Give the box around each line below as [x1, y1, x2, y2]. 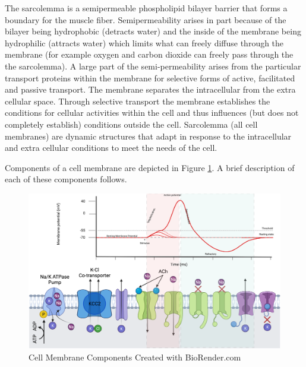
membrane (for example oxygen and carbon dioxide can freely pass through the [5, 48, 294, 61]
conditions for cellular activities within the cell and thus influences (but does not [5, 106, 299, 119]
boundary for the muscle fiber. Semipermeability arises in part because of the [5, 13, 286, 26]
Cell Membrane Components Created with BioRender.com [29, 350, 241, 363]
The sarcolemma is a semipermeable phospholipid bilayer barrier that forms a [5, 2, 288, 14]
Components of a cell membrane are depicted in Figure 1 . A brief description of [5, 161, 295, 173]
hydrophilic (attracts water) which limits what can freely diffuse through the [5, 36, 284, 49]
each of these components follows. [5, 173, 127, 185]
